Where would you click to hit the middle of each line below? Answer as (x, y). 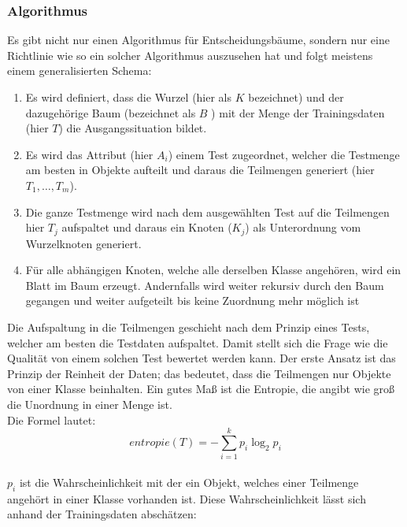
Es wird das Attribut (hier (89, 154)
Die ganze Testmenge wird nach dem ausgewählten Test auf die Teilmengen (207, 212)
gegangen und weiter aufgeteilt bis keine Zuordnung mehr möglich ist (192, 301)
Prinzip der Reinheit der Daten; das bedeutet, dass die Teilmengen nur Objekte (199, 373)
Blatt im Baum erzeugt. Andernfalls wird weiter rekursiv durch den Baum (205, 285)
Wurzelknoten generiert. (83, 243)
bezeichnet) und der (296, 97)
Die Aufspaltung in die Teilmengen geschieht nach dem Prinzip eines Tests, (189, 327)
